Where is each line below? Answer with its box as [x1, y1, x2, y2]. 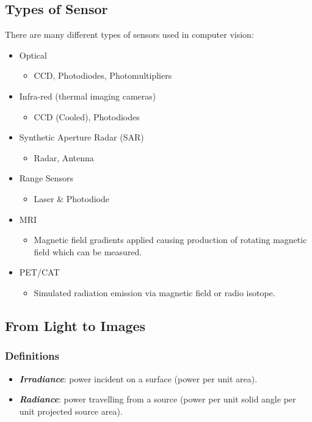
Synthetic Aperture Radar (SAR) [19, 131, 144, 144]
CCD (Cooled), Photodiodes [34, 110, 140, 123]
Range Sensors [19, 172, 74, 184]
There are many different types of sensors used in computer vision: [5, 28, 254, 41]
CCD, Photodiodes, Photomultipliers [34, 69, 172, 82]
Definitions [5, 348, 59, 363]
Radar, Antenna [34, 151, 94, 164]
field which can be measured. [34, 245, 142, 258]
